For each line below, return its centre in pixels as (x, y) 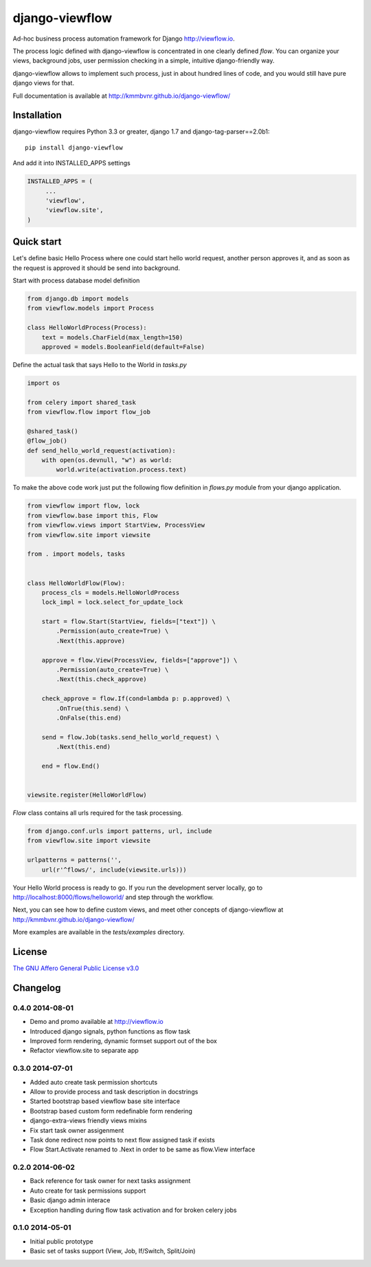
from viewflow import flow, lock (83, 506)
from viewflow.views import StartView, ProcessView (116, 525)
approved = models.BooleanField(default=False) (123, 347)
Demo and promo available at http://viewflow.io (97, 1022)
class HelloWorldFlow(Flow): (76, 583)
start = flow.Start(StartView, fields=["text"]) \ (128, 622)
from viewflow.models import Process (91, 308)
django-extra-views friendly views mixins (88, 1121)
